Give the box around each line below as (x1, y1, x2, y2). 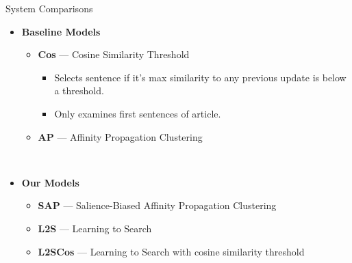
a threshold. (54, 83, 104, 98)
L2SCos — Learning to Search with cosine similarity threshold (38, 244, 305, 258)
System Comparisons (5, 1, 93, 15)
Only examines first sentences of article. (54, 106, 221, 120)
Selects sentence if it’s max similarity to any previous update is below (54, 70, 347, 84)
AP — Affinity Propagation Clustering (38, 129, 203, 143)
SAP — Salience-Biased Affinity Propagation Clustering (38, 198, 277, 212)
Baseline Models (21, 24, 101, 38)
